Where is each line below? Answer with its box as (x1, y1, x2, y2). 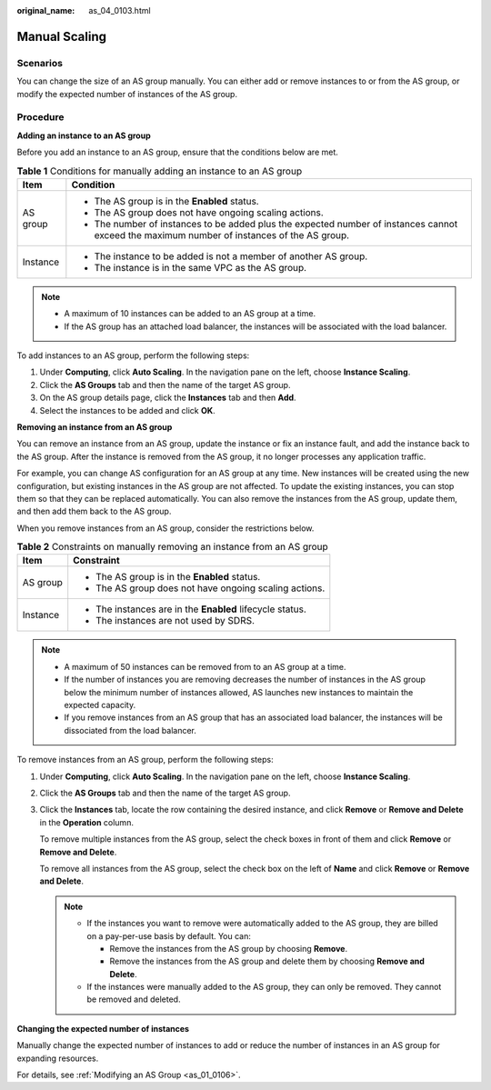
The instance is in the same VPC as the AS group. (94, 261, 307, 274)
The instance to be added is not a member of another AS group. (94, 250, 368, 263)
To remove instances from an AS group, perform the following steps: (16, 755, 274, 765)
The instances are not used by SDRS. (95, 615, 255, 627)
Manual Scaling (16, 28, 106, 45)
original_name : (16, 5, 75, 15)
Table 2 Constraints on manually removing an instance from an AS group (16, 541, 329, 554)
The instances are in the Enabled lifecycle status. (95, 603, 306, 615)
